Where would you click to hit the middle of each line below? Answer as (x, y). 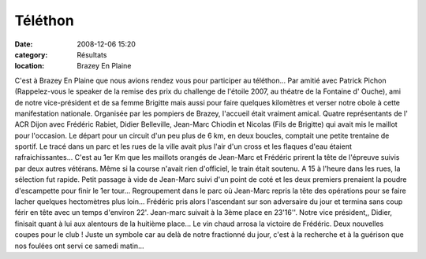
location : (30, 66)
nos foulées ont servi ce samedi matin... (80, 246)
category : (31, 54)
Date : (24, 44)
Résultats (92, 54)
